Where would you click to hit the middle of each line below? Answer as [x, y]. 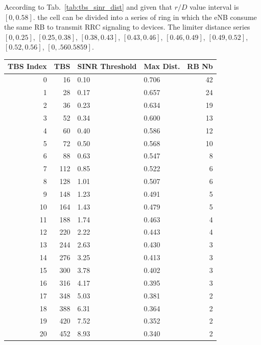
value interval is [214, 7]
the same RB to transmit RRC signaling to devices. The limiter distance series [127, 27]
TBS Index [27, 66]
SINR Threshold [107, 66]
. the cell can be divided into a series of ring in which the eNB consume [145, 17]
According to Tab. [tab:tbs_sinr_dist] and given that [88, 7]
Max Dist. [162, 66]
